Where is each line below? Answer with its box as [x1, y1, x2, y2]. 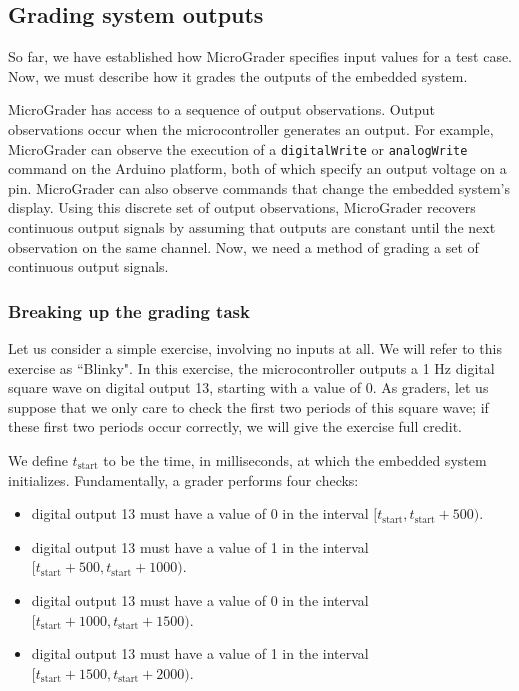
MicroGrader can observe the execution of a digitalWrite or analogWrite [8, 138, 468, 159]
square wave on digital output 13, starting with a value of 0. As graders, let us [8, 377, 489, 398]
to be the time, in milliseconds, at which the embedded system [103, 449, 487, 470]
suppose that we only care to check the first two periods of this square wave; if [8, 396, 489, 417]
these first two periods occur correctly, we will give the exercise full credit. [8, 416, 462, 437]
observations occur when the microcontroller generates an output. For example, [8, 118, 494, 139]
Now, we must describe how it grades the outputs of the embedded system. [8, 65, 468, 86]
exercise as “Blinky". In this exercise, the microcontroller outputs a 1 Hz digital [8, 357, 495, 378]
